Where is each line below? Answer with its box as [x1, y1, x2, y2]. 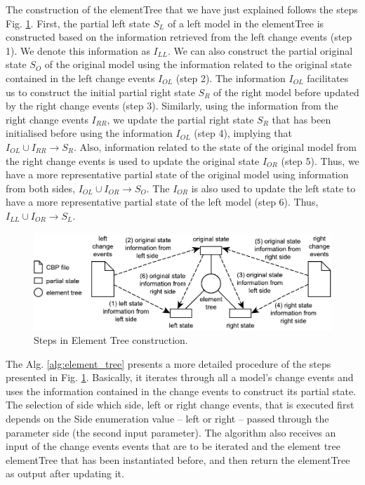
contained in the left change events [6, 70, 155, 85]
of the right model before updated [213, 84, 359, 99]
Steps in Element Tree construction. [34, 333, 188, 347]
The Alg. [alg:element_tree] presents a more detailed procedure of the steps [6, 356, 331, 371]
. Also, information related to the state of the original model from [74, 139, 357, 154]
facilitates [307, 70, 349, 85]
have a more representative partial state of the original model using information [6, 167, 349, 182]
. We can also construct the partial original [167, 43, 353, 58]
